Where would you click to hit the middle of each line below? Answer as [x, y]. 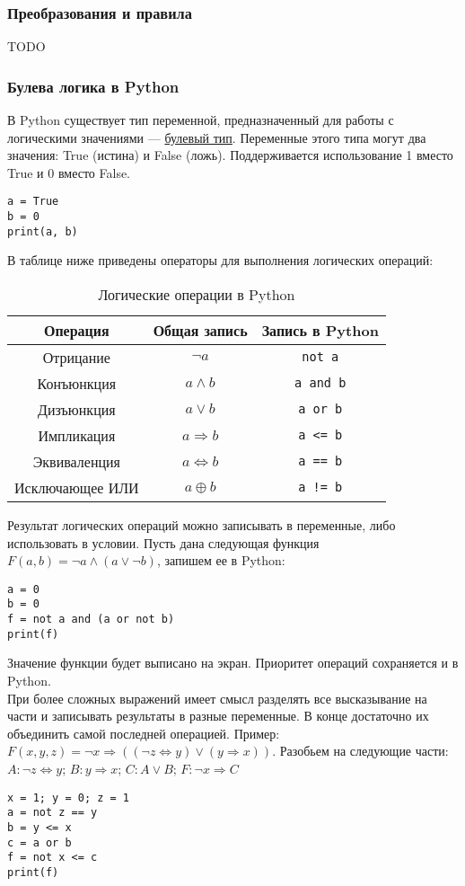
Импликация [77, 435]
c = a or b [39, 842]
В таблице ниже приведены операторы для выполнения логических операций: [220, 260]
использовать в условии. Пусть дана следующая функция [163, 542]
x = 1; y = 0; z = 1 [69, 797]
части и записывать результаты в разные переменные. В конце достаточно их [218, 716]
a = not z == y [53, 813]
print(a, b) [43, 231]
